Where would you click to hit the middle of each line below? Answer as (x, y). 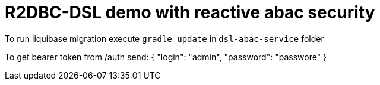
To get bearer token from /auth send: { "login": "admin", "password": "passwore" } (166, 57)
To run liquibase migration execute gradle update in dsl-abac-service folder (164, 38)
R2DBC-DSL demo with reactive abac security (190, 12)
